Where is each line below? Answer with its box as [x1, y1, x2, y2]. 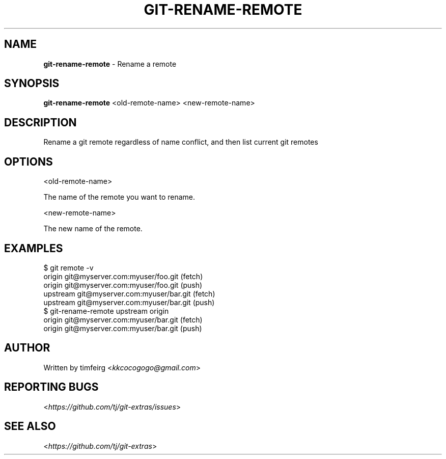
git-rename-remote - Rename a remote [43, 59, 177, 68]
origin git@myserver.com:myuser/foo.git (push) [43, 280, 203, 289]
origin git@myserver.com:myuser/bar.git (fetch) [43, 315, 203, 324]
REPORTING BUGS [4, 381, 99, 394]
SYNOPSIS [4, 77, 60, 90]
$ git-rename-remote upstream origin [43, 306, 169, 315]
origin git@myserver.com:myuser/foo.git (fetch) [43, 272, 203, 281]
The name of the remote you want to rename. [43, 193, 196, 202]
